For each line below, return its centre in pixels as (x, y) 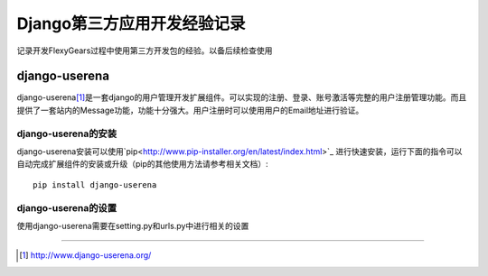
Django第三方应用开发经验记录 (131, 23)
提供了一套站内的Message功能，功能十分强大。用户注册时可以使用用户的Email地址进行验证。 (190, 110)
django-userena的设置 (67, 207)
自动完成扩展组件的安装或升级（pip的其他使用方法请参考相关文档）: (142, 164)
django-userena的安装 (67, 133)
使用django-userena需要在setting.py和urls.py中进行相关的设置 (133, 225)
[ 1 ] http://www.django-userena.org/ (85, 255)
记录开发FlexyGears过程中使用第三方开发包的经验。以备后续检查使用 (145, 51)
